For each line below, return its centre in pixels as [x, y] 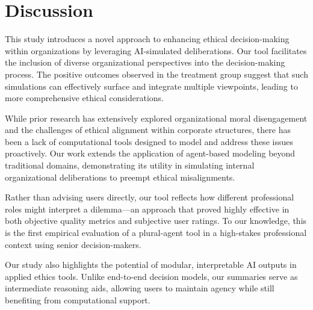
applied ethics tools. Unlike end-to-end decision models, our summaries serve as [151, 276]
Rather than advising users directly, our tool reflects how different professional [150, 197]
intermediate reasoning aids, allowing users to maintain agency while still [140, 288]
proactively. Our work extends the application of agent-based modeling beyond [150, 153]
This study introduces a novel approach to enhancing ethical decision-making [147, 39]
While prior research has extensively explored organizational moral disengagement [156, 118]
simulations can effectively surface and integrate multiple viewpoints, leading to [151, 86]
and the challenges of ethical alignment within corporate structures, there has [148, 130]
